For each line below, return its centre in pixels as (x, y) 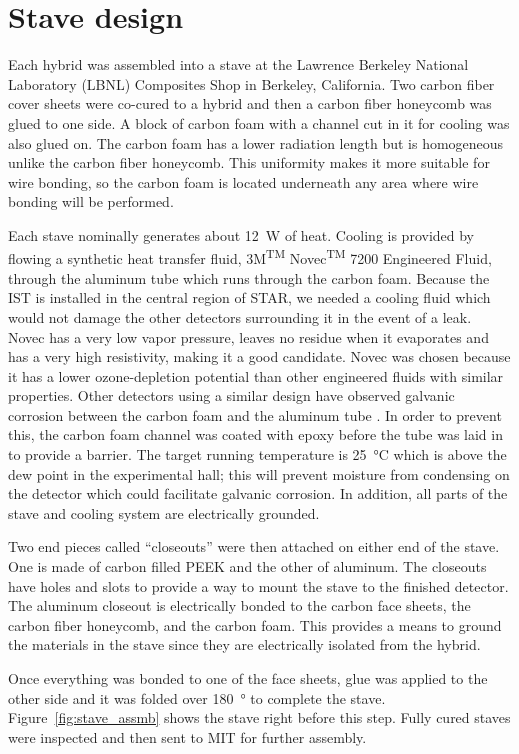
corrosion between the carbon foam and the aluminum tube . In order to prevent (255, 414)
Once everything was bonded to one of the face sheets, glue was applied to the (248, 678)
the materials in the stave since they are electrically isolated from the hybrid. (244, 644)
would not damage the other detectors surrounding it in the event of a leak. (240, 316)
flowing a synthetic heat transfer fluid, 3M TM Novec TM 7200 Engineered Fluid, (250, 257)
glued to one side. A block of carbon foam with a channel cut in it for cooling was (259, 122)
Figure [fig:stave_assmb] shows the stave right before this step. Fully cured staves (259, 717)
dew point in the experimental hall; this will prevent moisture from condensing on (259, 473)
